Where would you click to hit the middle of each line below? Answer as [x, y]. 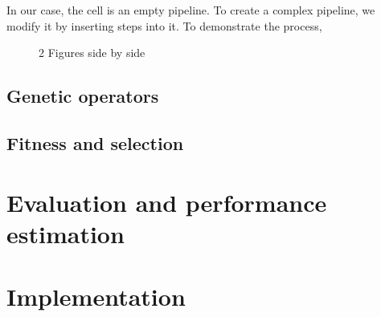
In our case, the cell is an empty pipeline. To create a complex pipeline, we [191, 10]
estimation [66, 233]
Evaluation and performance [167, 202]
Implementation [96, 297]
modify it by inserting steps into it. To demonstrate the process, [164, 25]
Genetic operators [83, 96]
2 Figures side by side [92, 53]
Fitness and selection [95, 142]
